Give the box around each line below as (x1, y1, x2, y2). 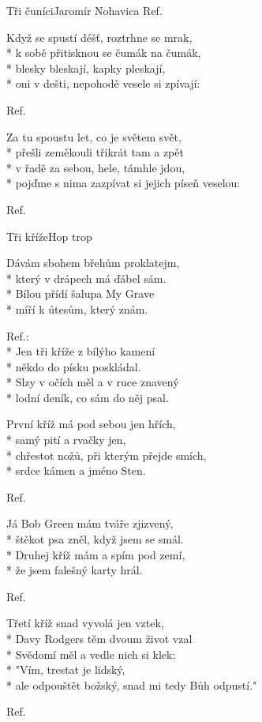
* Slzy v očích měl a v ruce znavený (6, 374, 179, 390)
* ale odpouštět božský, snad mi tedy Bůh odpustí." (6, 676, 257, 693)
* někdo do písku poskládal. (6, 358, 141, 374)
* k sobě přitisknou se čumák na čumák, (6, 44, 201, 61)
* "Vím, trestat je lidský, (6, 661, 125, 678)
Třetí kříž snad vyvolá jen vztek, (6, 615, 164, 631)
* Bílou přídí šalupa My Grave (6, 285, 155, 302)
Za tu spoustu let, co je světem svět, (6, 128, 182, 145)
